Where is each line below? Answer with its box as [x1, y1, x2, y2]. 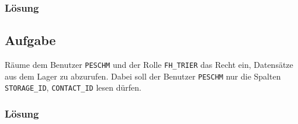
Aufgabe [5, 31, 56, 49]
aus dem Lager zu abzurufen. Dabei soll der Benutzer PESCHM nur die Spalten [5, 70, 281, 82]
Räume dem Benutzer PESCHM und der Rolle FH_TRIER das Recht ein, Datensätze [5, 58, 293, 71]
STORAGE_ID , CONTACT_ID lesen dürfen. [5, 81, 141, 94]
